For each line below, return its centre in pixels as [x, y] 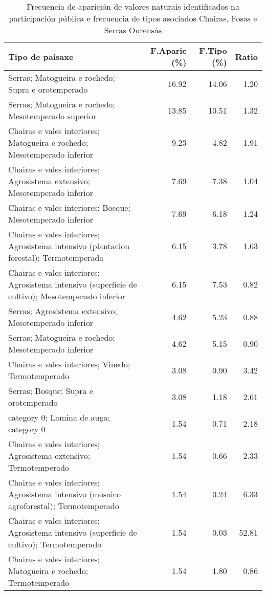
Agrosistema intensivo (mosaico [64, 494]
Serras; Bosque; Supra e [51, 391]
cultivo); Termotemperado [55, 544]
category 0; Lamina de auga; [59, 417]
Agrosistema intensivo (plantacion [69, 246]
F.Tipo [213, 50]
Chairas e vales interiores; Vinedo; [69, 364]
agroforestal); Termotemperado [64, 506]
